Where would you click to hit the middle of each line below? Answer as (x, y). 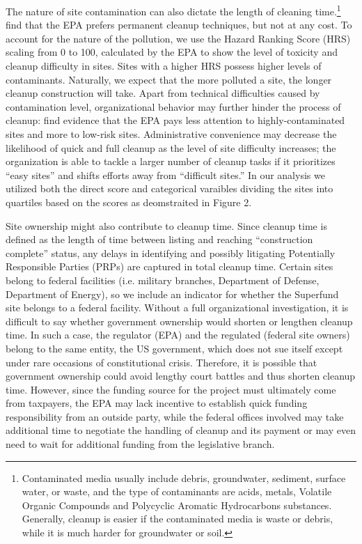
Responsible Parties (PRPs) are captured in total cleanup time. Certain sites (170, 266)
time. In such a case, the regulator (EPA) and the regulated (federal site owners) (178, 335)
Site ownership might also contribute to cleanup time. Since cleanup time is (166, 225)
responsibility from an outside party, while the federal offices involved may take (175, 416)
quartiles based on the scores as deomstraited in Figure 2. (129, 202)
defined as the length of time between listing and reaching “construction (159, 239)
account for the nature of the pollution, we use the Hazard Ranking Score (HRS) (178, 38)
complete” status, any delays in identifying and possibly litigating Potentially (171, 252)
